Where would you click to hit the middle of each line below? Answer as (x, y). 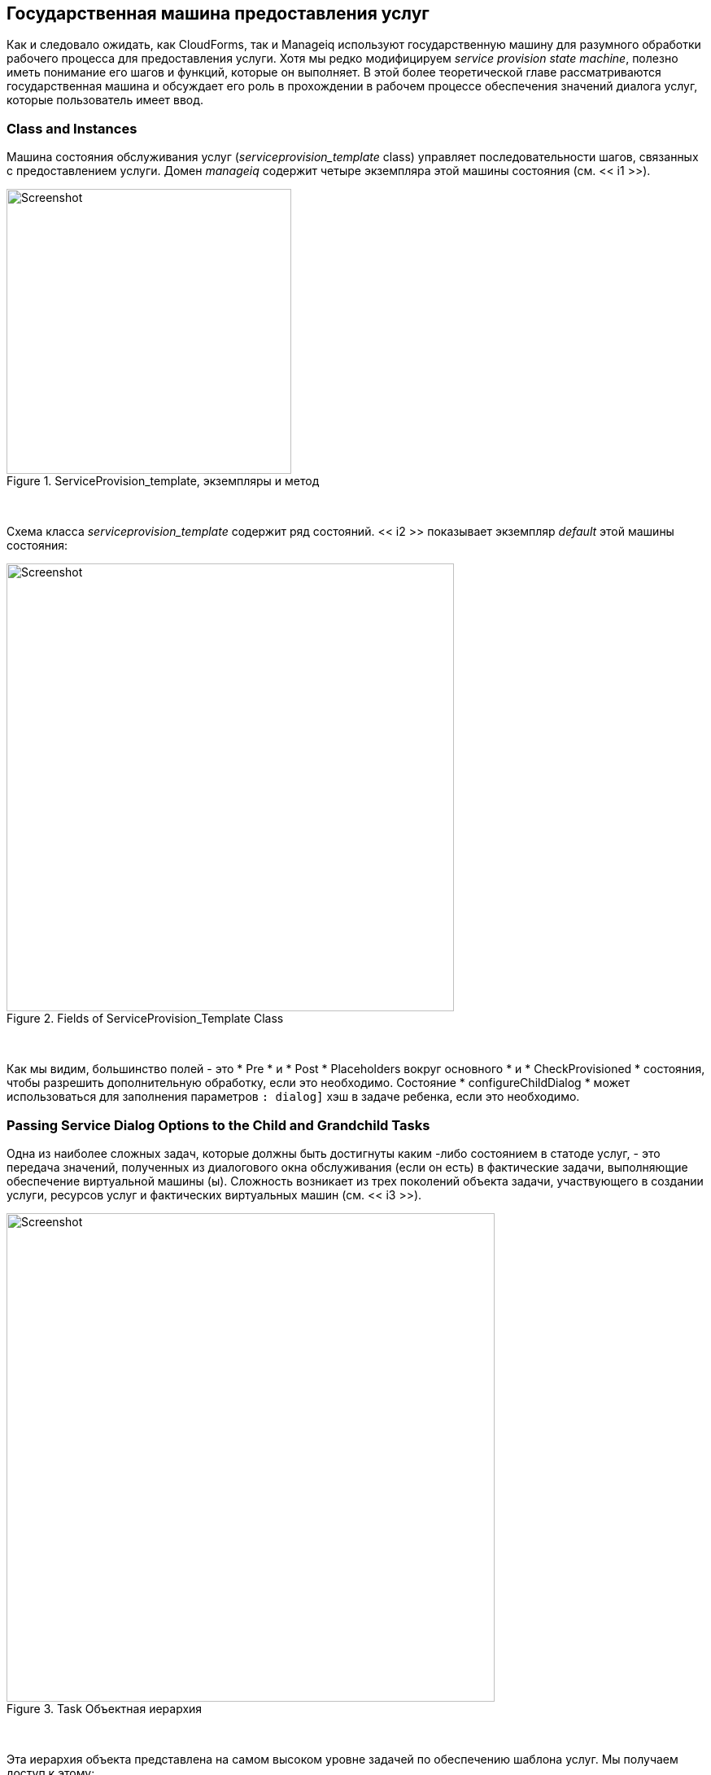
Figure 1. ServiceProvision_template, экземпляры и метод (163, 481)
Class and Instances (72, 128)
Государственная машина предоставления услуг (218, 13)
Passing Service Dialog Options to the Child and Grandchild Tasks (218, 1125)
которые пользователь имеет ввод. (105, 100)
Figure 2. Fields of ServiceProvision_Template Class (145, 1019)
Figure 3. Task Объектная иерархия (105, 1708)
